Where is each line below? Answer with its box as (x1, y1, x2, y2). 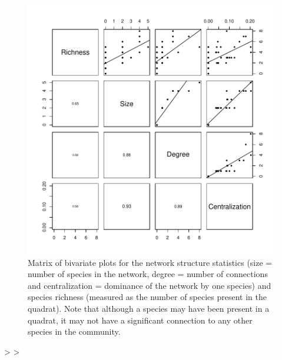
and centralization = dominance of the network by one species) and (28, 279, 271, 291)
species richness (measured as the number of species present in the (28, 291, 267, 303)
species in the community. (28, 325, 121, 338)
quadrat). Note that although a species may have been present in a (28, 302, 270, 314)
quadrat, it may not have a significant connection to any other (28, 314, 253, 326)
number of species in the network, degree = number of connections (28, 268, 268, 280)
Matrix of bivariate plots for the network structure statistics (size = (28, 256, 273, 268)
